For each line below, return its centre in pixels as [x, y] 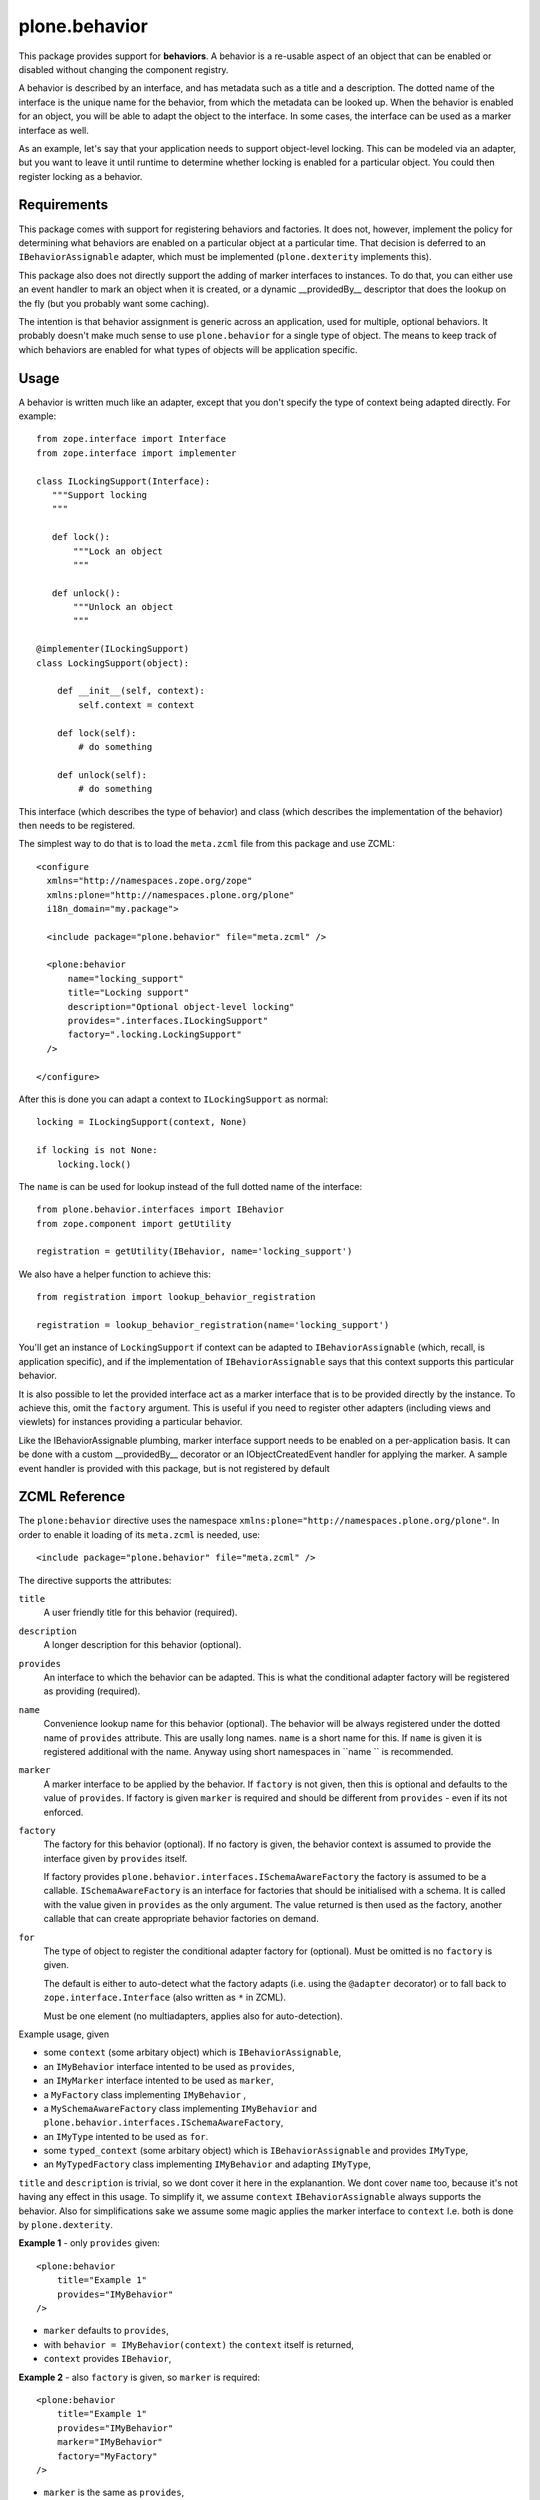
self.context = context [136, 704]
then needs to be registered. [77, 825]
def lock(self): [96, 733]
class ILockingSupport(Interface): [123, 481]
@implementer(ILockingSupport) [113, 649]
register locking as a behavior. [80, 176]
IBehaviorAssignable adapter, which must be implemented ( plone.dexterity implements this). [225, 257]
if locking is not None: [97, 1150]
